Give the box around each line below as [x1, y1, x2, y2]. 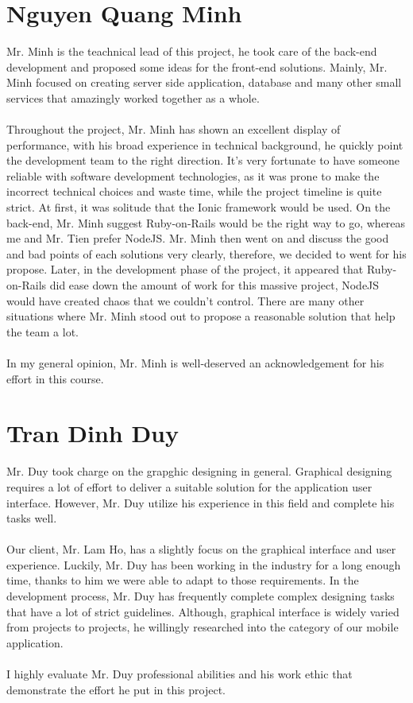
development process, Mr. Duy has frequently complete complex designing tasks [6, 588, 395, 604]
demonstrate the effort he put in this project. [6, 681, 226, 697]
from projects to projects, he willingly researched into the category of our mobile [6, 619, 399, 635]
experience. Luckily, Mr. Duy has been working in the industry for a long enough [6, 556, 401, 573]
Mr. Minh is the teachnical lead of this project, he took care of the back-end [6, 43, 377, 60]
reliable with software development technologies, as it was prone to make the [6, 167, 380, 184]
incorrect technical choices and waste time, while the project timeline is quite [6, 183, 382, 200]
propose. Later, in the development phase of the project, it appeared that [6, 261, 364, 278]
